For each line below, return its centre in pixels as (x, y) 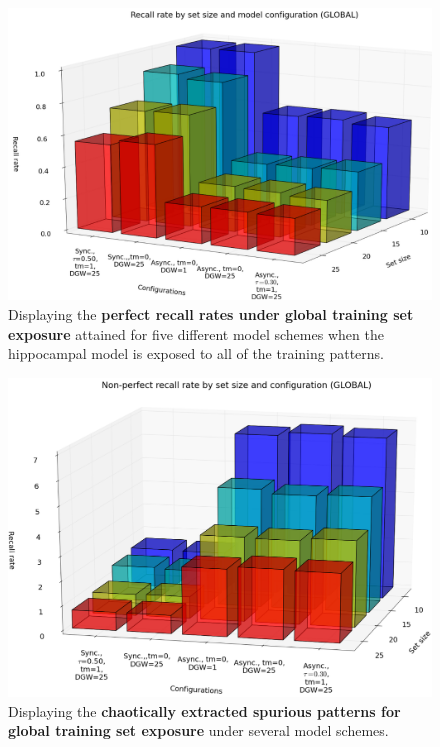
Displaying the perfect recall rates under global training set (211, 313)
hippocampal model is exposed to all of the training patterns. (196, 353)
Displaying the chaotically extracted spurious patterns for (204, 710)
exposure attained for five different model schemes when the (196, 333)
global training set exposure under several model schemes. (198, 730)
